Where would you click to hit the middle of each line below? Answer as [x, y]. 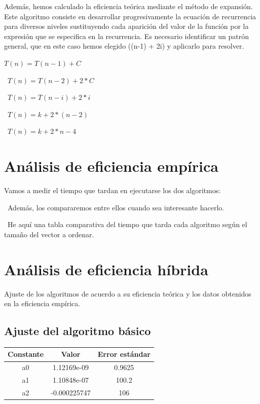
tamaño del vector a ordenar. [49, 234]
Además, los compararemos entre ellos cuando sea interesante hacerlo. [116, 207]
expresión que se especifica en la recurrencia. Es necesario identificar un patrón [127, 36]
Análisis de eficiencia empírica [111, 166]
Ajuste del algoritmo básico [78, 331]
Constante [26, 354]
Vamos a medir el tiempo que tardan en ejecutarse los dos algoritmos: [113, 190]
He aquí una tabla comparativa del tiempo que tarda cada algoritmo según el [127, 224]
